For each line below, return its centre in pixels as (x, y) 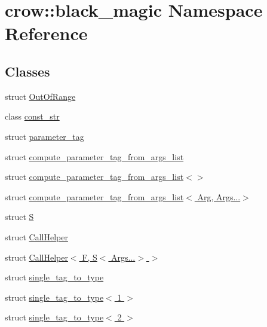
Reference (46, 33)
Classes (27, 71)
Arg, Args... (219, 196)
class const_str (32, 116)
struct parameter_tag (44, 136)
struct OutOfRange (40, 96)
